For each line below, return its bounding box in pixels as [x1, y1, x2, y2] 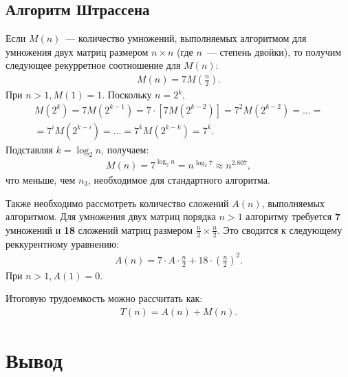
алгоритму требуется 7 [246, 209, 340, 224]
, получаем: [101, 142, 149, 156]
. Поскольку [102, 87, 152, 102]
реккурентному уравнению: [6, 236, 120, 250]
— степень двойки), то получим [206, 44, 342, 58]
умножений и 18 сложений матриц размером [6, 222, 193, 237]
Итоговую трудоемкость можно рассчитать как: [6, 291, 203, 305]
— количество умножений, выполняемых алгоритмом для [65, 31, 307, 45]
